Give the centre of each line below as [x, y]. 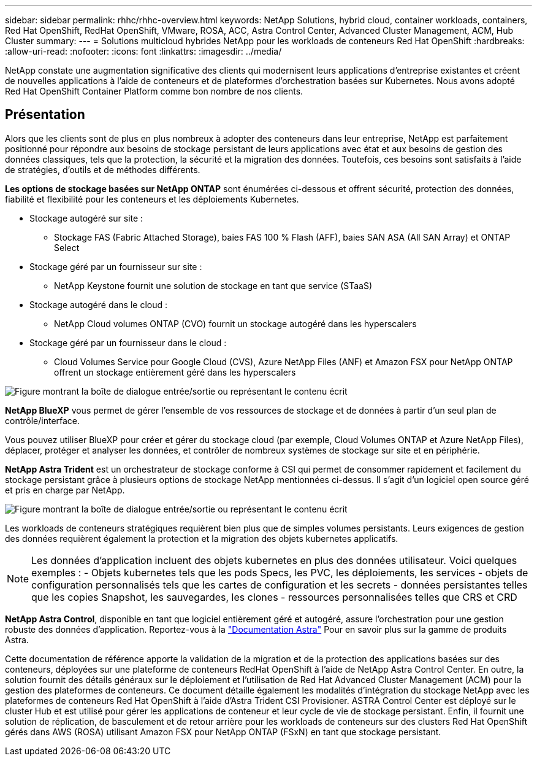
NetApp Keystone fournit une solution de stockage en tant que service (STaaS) [213, 285]
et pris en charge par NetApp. [65, 490]
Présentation [45, 115]
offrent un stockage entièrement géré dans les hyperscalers [175, 372]
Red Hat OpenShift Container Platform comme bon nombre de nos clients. [154, 91]
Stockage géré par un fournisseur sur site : [116, 266]
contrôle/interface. [43, 420]
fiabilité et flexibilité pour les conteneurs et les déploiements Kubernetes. [152, 199]
